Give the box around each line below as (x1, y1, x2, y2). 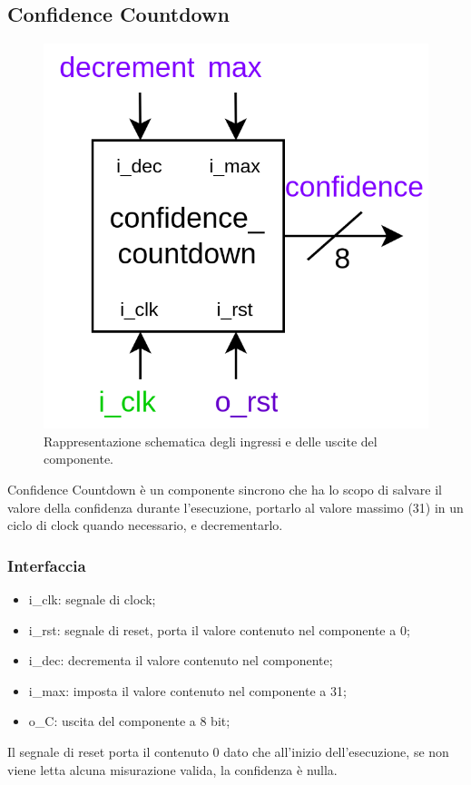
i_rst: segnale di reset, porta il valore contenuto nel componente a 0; (28, 620, 410, 639)
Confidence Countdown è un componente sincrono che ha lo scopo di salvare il (7, 479, 443, 498)
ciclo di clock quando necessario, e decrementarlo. (7, 515, 283, 535)
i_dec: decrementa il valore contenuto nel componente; (28, 651, 333, 670)
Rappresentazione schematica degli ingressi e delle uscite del (44, 431, 378, 450)
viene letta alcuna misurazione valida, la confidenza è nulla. (7, 760, 338, 779)
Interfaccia (7, 554, 86, 576)
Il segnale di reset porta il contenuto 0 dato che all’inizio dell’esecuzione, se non (7, 741, 449, 760)
